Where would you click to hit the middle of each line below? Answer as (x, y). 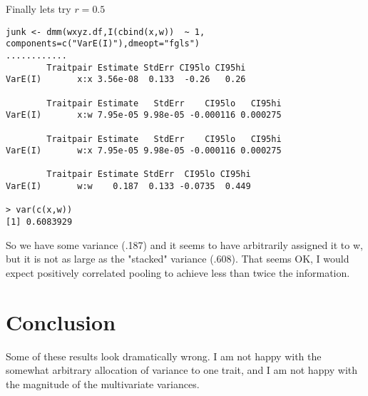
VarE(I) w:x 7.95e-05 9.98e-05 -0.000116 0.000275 (144, 151)
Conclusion (61, 321)
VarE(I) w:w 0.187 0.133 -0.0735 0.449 (128, 187)
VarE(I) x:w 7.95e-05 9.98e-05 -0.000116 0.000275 (144, 115)
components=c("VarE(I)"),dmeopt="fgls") (103, 44)
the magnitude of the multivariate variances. (103, 384)
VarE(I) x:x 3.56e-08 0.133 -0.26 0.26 (126, 80)
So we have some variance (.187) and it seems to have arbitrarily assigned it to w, (184, 244)
